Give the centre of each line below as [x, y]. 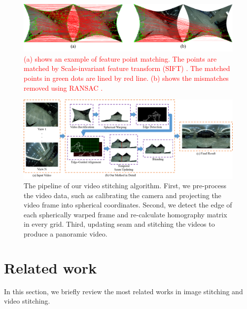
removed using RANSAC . [63, 87]
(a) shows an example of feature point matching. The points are [120, 58]
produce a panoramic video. [66, 234]
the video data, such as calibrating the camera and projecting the [123, 195]
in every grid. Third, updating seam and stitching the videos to [119, 224]
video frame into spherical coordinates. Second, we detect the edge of [128, 205]
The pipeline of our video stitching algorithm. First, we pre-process [125, 186]
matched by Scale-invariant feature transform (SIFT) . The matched [127, 68]
